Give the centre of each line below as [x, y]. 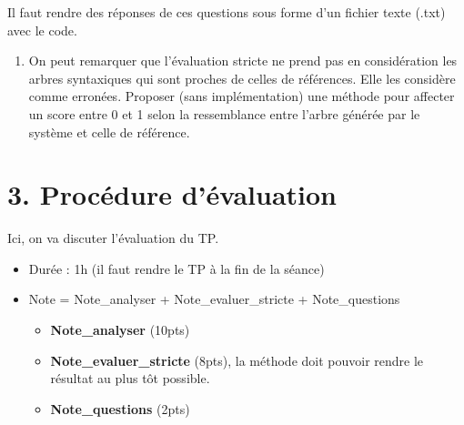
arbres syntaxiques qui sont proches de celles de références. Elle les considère [242, 78]
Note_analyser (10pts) [120, 330]
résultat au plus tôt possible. [130, 378]
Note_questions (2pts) [120, 408]
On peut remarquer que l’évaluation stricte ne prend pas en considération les [243, 61]
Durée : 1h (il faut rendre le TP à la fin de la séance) [177, 268]
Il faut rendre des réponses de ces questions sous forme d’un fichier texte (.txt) [227, 12]
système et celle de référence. [109, 132]
